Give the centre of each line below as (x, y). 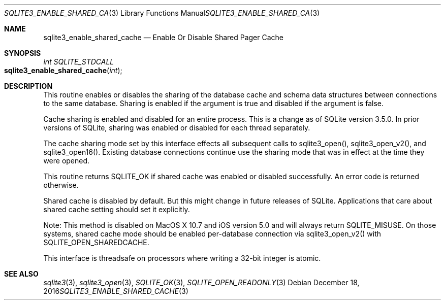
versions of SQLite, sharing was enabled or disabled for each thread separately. (177, 128)
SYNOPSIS (23, 53)
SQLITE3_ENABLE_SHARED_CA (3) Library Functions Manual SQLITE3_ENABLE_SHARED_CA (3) (162, 13)
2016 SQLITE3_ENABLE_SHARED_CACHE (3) (116, 291)
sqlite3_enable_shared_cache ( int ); (63, 70)
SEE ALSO (21, 274)
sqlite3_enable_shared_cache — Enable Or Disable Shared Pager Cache (164, 37)
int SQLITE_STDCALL (79, 62)
